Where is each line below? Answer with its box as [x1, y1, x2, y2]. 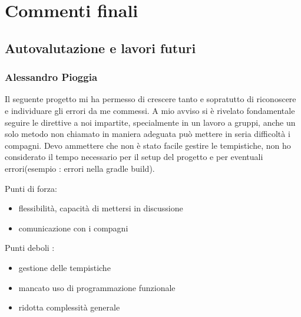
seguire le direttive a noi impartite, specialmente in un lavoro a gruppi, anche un [5, 116, 296, 128]
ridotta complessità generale [18, 301, 120, 313]
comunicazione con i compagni [18, 221, 128, 234]
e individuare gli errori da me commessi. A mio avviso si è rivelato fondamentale [5, 104, 295, 116]
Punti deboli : [5, 241, 55, 254]
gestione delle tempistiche [18, 261, 111, 273]
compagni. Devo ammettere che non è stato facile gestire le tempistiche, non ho [5, 139, 291, 151]
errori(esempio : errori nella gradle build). [5, 162, 155, 174]
